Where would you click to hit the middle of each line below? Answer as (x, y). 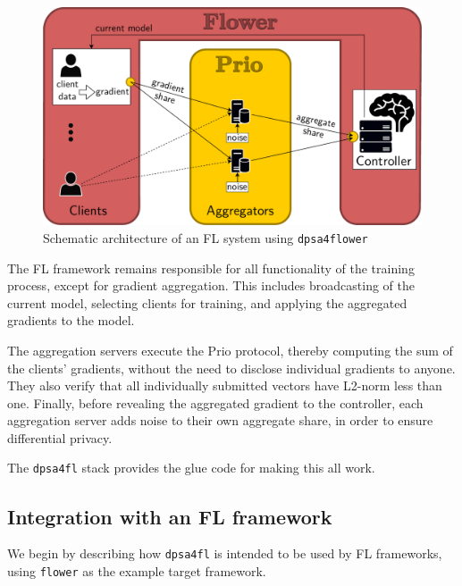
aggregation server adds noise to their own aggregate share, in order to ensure (220, 420)
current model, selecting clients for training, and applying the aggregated (207, 302)
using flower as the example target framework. (137, 571)
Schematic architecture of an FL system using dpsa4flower (206, 237)
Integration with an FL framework (170, 516)
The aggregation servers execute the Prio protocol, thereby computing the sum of (230, 350)
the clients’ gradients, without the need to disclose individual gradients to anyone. (231, 368)
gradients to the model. (71, 320)
